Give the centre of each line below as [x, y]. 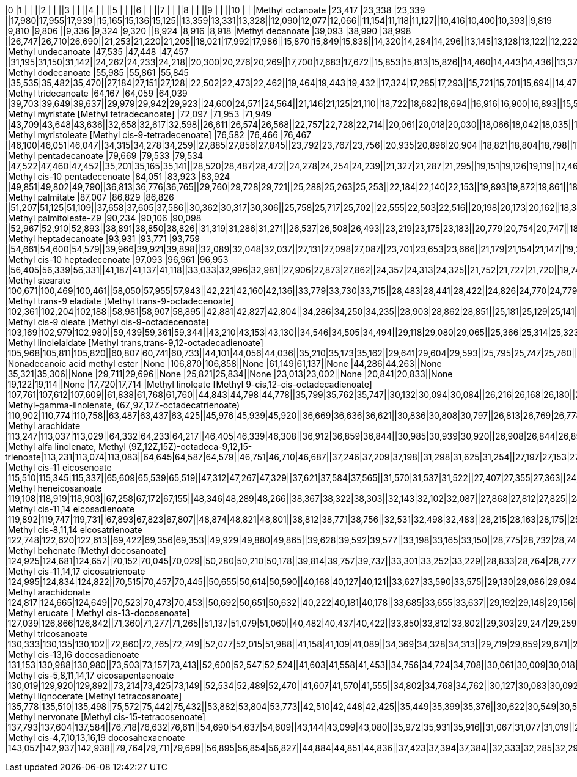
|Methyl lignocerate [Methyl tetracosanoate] [94, 696]
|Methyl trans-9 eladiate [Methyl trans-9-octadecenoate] [119, 301]
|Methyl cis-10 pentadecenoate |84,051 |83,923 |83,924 [118, 176]
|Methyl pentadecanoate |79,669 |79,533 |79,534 [104, 156]
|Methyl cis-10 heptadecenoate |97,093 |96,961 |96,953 [117, 260]
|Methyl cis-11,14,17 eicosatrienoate [75, 571]
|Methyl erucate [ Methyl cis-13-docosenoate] [97, 613]
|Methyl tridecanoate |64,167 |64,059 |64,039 [96, 93]
